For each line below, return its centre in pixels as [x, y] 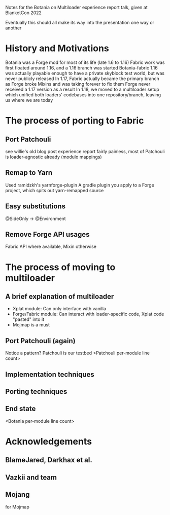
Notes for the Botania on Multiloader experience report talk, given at [77, 7]
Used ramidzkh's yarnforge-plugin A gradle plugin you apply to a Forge [80, 185]
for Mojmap [17, 507]
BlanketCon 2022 [24, 13]
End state [21, 409]
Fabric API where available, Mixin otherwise [51, 247]
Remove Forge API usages [47, 234]
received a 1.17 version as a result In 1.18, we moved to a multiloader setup [82, 89]
